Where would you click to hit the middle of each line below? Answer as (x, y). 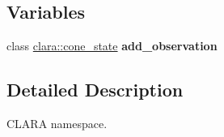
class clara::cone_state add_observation (112, 46)
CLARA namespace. (57, 123)
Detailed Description (95, 90)
